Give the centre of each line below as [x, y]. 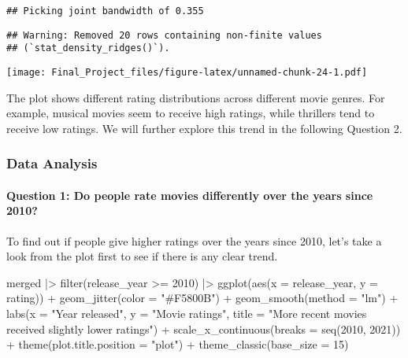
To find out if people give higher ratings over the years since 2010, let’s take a [194, 240]
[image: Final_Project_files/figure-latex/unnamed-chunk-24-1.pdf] [187, 72]
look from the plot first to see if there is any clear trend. [142, 256]
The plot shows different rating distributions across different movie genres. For [196, 97]
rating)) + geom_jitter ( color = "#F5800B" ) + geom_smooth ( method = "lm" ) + [202, 298]
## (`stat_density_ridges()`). [88, 48]
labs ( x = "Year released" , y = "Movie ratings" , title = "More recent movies [187, 314]
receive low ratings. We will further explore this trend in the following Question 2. [204, 128]
